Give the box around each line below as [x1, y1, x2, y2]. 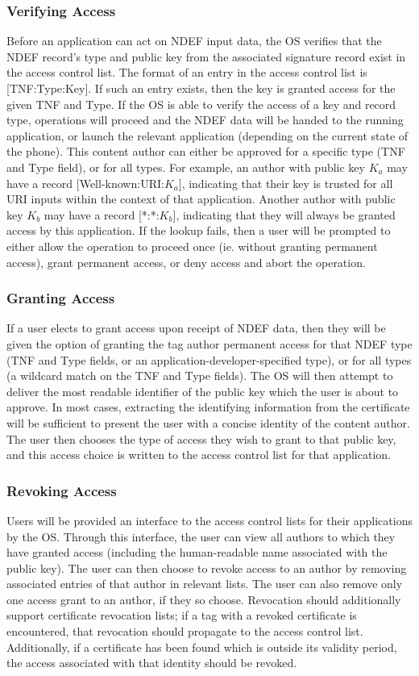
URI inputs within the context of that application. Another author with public [6, 190, 396, 207]
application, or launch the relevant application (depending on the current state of [6, 127, 409, 144]
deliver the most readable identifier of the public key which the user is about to [6, 382, 399, 399]
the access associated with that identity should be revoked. [6, 654, 297, 671]
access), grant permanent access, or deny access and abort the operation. [6, 253, 366, 270]
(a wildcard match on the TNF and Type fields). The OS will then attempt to [6, 367, 393, 384]
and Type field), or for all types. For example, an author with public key [6, 158, 365, 175]
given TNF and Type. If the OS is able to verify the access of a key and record [6, 95, 396, 112]
